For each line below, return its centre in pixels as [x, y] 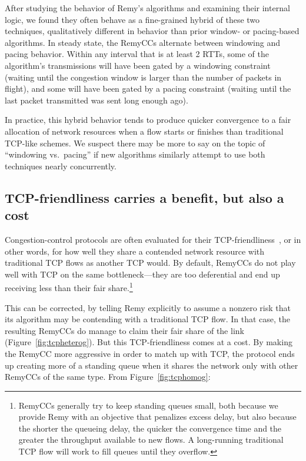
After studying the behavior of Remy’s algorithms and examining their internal [147, 8]
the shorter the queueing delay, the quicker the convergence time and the [150, 428]
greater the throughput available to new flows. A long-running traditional [151, 440]
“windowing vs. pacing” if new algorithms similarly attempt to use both [135, 154]
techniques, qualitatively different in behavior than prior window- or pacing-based [152, 31]
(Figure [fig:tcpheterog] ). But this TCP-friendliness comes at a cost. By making [149, 342]
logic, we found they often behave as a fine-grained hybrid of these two [132, 19]
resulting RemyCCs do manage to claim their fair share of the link [124, 330]
